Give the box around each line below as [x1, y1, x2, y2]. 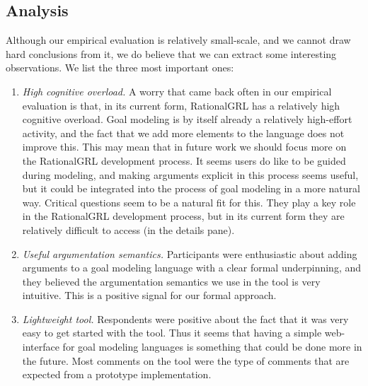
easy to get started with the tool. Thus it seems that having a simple [22, 325, 322, 340]
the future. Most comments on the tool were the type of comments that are [22, 353, 350, 368]
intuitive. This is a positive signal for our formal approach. [22, 288, 277, 303]
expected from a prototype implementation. [22, 367, 212, 382]
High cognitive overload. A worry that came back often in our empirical [22, 83, 332, 98]
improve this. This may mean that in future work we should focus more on [22, 139, 347, 154]
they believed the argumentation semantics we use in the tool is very [22, 274, 321, 288]
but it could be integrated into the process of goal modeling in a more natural [22, 181, 360, 196]
